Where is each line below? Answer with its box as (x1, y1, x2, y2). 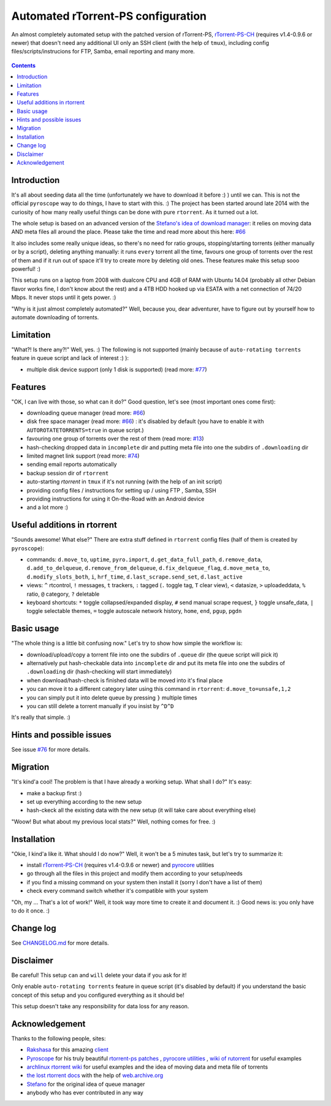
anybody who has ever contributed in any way (26, 1089, 143, 1096)
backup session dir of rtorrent (26, 469, 109, 477)
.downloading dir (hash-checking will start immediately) (26, 668, 172, 676)
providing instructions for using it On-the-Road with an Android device (26, 495, 205, 502)
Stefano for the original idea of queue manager (26, 1080, 145, 1088)
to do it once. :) (11, 906, 50, 914)
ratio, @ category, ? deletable (26, 590, 100, 598)
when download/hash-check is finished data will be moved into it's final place (26, 676, 223, 684)
